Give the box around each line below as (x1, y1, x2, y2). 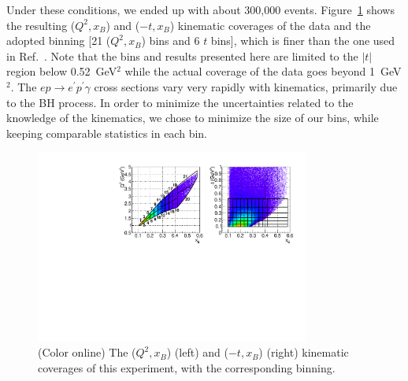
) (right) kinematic (258, 344, 349, 361)
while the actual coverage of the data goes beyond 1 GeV (124, 63, 402, 80)
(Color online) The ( (38, 344, 136, 361)
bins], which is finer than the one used (210, 32, 395, 49)
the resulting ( (6, 17, 76, 33)
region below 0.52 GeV (6, 63, 117, 80)
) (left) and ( (166, 344, 228, 361)
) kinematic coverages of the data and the (169, 17, 371, 33)
